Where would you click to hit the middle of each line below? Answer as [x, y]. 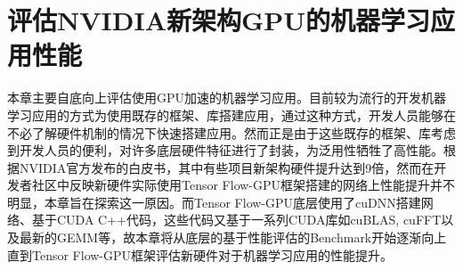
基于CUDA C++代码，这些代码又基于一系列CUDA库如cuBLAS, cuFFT [236, 220]
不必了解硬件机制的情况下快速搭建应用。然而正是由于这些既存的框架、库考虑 [231, 132]
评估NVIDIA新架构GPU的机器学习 [219, 20]
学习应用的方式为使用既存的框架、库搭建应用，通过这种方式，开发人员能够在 [231, 115]
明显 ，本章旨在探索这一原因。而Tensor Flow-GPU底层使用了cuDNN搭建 [214, 202]
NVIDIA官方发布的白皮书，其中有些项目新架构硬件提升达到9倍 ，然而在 [227, 167]
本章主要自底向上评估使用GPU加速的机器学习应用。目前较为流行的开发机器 [227, 98]
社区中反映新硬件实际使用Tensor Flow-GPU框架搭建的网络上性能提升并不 [244, 185]
